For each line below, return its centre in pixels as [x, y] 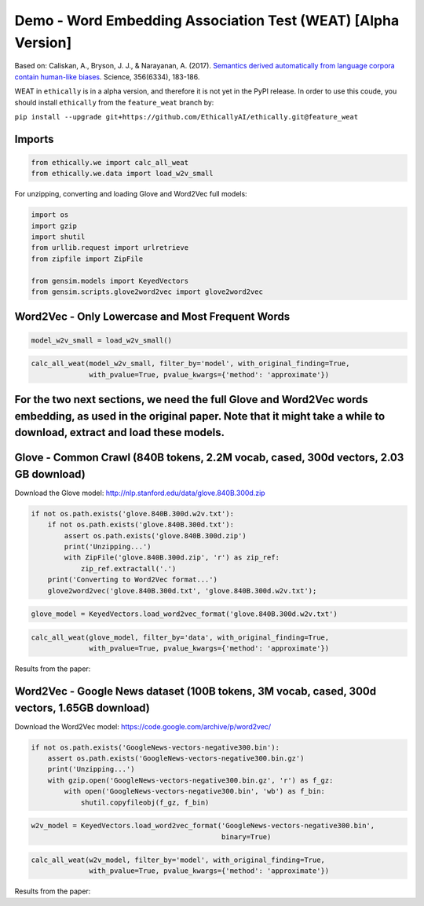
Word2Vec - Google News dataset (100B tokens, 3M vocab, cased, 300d [196, 691]
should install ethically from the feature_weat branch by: [114, 102]
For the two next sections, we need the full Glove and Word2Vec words [191, 400]
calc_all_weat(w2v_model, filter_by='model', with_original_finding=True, [178, 860]
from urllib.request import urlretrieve [110, 248]
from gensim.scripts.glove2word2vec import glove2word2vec [147, 292]
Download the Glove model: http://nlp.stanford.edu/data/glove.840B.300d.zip [140, 493]
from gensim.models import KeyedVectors [110, 281]
